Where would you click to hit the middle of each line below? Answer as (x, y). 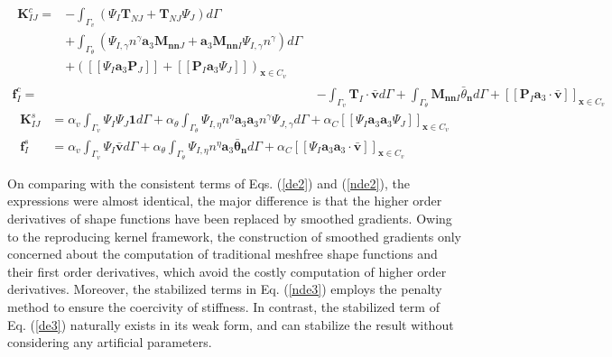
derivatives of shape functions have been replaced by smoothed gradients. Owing (230, 219)
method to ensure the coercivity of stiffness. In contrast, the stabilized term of (223, 307)
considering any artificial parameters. (110, 342)
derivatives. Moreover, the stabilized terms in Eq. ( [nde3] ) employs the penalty (225, 289)
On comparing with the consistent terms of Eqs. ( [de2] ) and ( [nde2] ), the (209, 183)
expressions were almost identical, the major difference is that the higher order (225, 201)
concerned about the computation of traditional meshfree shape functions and (223, 254)
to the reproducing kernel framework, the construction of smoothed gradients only (234, 236)
